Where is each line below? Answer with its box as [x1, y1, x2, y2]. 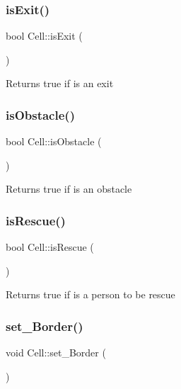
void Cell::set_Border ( [6, 345, 106, 360]
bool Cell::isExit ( [6, 28, 83, 43]
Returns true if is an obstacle [6, 181, 132, 196]
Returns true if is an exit [6, 76, 114, 91]
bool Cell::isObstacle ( [6, 134, 102, 149]
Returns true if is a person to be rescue [6, 287, 175, 302]
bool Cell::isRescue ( [6, 239, 94, 254]
